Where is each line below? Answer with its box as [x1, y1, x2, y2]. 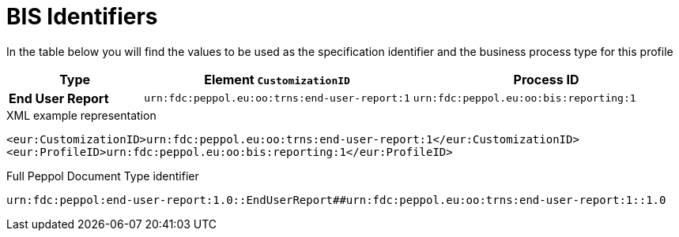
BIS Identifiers [6, 3, 158, 30]
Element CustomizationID [204, 71, 350, 87]
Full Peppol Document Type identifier [6, 168, 199, 183]
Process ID [513, 71, 579, 87]
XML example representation [6, 108, 157, 122]
